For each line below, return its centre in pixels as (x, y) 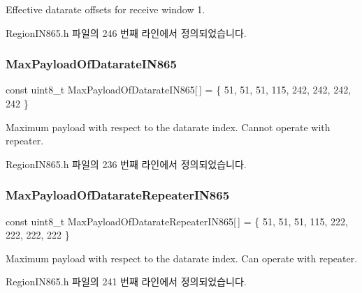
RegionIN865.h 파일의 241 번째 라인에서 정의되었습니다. (126, 281)
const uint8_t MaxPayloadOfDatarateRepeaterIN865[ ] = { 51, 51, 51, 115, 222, (177, 221)
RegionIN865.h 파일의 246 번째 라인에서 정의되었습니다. (126, 32)
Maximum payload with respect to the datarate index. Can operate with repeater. (182, 258)
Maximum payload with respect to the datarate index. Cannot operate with (168, 127)
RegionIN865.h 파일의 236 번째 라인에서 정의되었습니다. (126, 164)
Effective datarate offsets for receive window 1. (106, 9)
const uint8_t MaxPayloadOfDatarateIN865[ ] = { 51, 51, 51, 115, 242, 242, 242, (179, 90)
